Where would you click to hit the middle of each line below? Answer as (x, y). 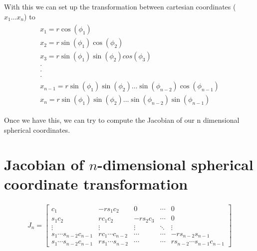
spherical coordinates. (37, 130)
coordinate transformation (96, 184)
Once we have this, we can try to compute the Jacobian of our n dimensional (122, 120)
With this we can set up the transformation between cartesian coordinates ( (120, 6)
